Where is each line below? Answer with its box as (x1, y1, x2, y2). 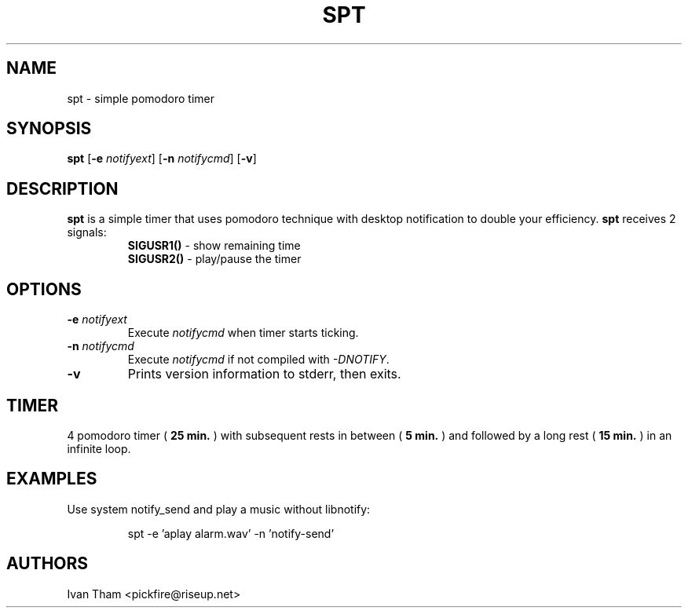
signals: (67, 225, 107, 239)
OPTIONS (6, 279, 82, 299)
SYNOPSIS (6, 119, 92, 139)
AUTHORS (6, 554, 89, 574)
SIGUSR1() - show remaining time (127, 239, 301, 253)
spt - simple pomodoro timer (67, 91, 214, 105)
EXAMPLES (6, 469, 97, 489)
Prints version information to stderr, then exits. (127, 366, 401, 382)
